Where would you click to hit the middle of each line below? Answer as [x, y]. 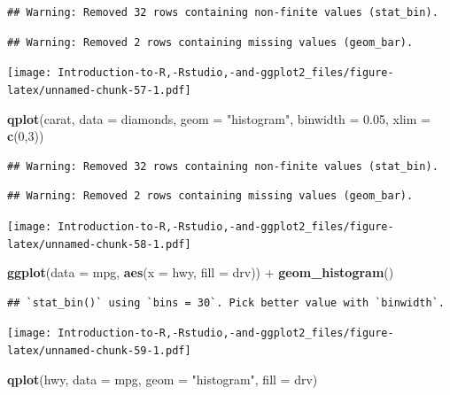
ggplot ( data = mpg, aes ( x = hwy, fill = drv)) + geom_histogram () [201, 272]
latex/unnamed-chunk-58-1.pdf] [99, 244]
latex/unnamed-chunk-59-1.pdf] [99, 351]
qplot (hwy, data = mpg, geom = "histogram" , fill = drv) [163, 379]
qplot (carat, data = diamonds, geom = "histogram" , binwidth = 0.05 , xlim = [219, 118]
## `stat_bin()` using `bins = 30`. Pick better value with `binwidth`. [226, 302]
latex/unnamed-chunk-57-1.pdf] [99, 90]
